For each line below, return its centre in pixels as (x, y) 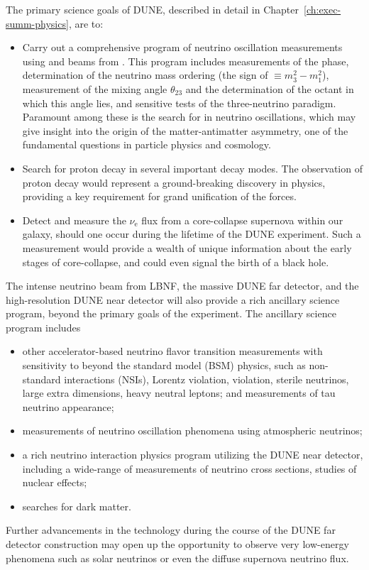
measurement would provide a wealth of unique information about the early (187, 247)
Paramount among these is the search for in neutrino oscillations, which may (189, 117)
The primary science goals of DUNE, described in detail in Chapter (152, 9)
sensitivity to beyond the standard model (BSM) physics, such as (164, 365)
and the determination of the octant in (270, 88)
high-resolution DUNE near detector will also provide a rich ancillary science (173, 299)
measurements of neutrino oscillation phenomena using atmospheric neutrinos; (192, 431)
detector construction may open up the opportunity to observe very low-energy (177, 544)
